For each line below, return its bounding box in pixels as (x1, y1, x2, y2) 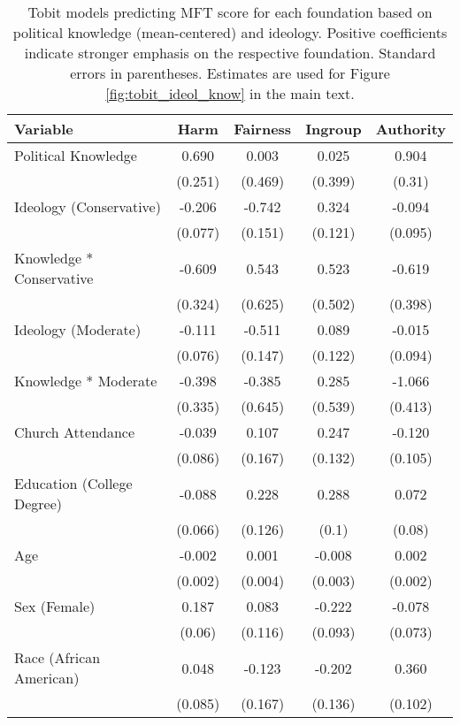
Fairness (234, 118, 292, 139)
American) (14, 668, 80, 688)
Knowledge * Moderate (14, 370, 157, 391)
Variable (14, 118, 73, 139)
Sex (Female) (14, 596, 96, 616)
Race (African (14, 647, 101, 668)
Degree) (14, 493, 63, 514)
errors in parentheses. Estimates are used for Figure (70, 63, 390, 83)
